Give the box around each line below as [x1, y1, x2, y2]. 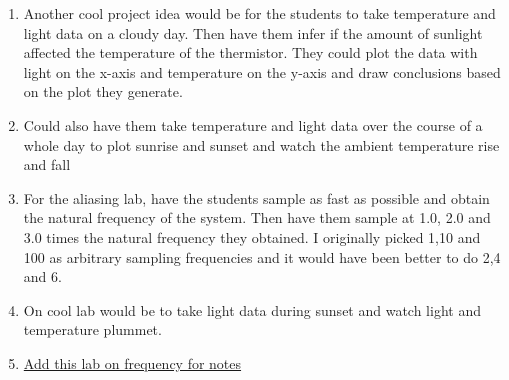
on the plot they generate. [23, 81, 183, 102]
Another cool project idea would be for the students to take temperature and [23, 3, 496, 23]
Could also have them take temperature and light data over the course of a [23, 114, 483, 135]
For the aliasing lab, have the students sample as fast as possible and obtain [23, 187, 490, 208]
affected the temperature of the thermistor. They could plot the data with [23, 42, 478, 63]
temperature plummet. [23, 319, 162, 340]
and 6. [23, 266, 62, 287]
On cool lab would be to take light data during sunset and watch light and [23, 299, 481, 320]
